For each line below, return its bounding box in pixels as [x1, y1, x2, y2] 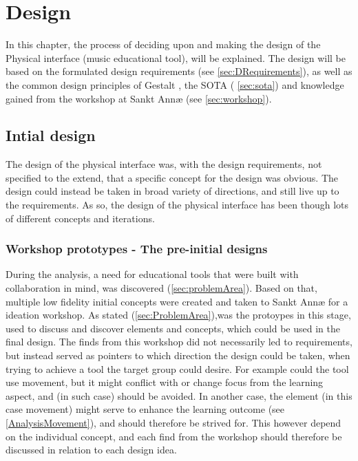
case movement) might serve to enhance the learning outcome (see [6, 402, 285, 416]
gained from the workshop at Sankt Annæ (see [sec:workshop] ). [6, 91, 272, 105]
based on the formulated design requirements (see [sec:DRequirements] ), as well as [6, 64, 352, 78]
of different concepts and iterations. [6, 211, 155, 225]
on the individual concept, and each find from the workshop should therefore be [6, 429, 342, 443]
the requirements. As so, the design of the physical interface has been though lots [6, 197, 349, 212]
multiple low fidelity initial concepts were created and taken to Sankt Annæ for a [6, 294, 348, 308]
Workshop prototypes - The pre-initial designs [6, 240, 268, 257]
